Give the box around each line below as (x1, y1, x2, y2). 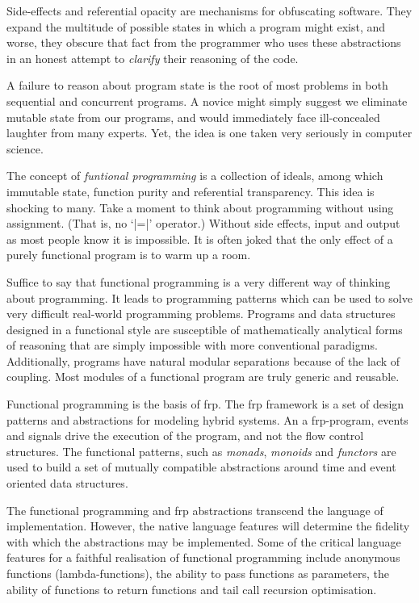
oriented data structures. (6, 475, 128, 492)
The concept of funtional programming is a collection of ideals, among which (6, 167, 383, 184)
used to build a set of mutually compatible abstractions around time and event (6, 459, 396, 475)
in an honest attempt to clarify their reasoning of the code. (6, 49, 299, 66)
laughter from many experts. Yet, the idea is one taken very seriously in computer (6, 124, 413, 141)
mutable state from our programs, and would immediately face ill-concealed (6, 108, 380, 125)
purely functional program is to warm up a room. (6, 246, 251, 263)
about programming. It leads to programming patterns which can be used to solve (6, 289, 413, 306)
